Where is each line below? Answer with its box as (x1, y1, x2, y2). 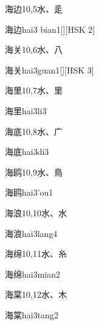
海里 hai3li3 (5, 104, 47, 117)
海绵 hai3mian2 (5, 267, 61, 280)
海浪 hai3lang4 (5, 227, 58, 239)
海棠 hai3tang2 (5, 308, 58, 321)
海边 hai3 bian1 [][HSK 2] (5, 22, 95, 35)
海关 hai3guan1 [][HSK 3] (5, 63, 94, 76)
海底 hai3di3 (5, 145, 49, 158)
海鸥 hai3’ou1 (5, 186, 53, 199)
